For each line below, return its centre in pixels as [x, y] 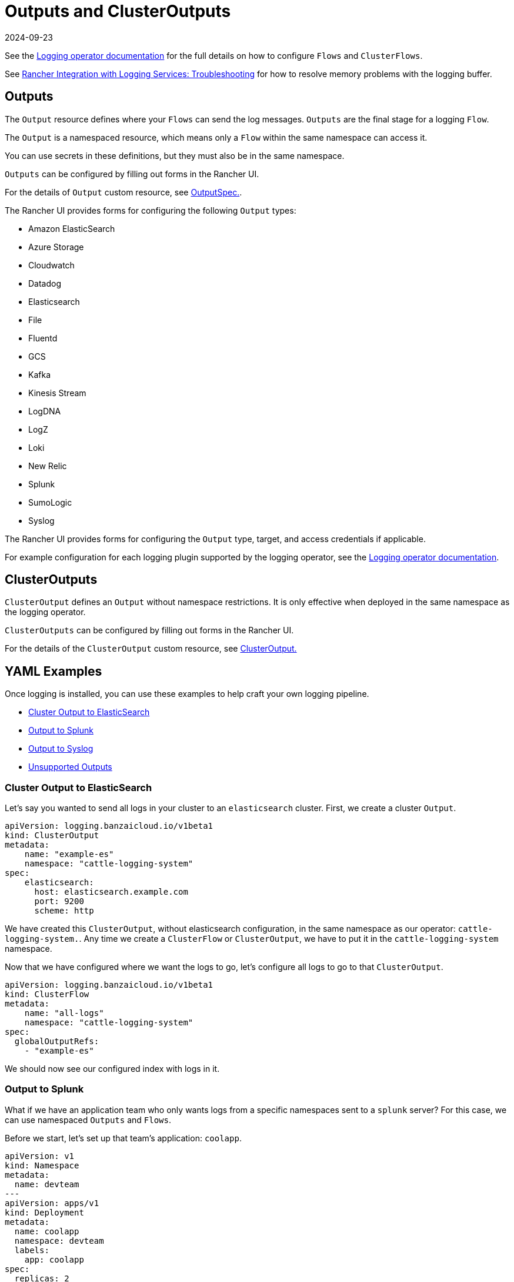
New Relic [48, 466]
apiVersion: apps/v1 [52, 1203]
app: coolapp [54, 1259]
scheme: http [64, 911]
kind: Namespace [42, 1165]
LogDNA [45, 411]
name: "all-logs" [64, 1013]
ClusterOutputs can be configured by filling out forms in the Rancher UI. [149, 630]
